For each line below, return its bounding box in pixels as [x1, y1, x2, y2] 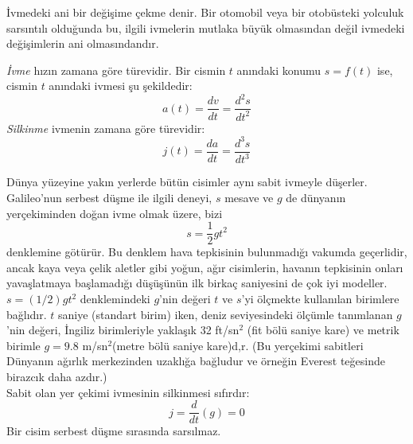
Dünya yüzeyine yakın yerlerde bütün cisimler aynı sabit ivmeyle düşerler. [6, 173, 368, 190]
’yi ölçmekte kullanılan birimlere [241, 290, 399, 306]
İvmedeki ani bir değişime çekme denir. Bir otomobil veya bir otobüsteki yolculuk [6, 4, 404, 20]
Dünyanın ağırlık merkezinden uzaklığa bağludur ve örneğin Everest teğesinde [6, 352, 385, 369]
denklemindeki [80, 290, 150, 306]
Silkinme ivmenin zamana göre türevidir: [6, 119, 205, 136]
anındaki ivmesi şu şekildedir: [49, 77, 193, 94]
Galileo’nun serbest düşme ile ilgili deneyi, [6, 189, 212, 205]
